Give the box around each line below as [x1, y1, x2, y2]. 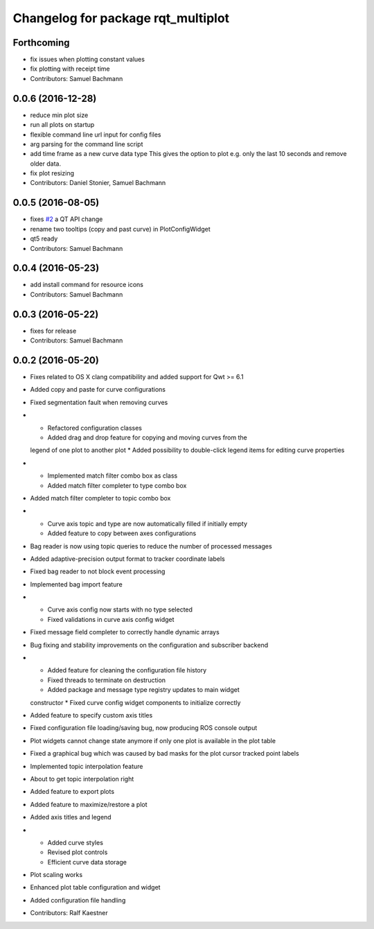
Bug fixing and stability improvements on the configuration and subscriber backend [30, 641, 269, 649]
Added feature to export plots [30, 788, 114, 796]
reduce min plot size [30, 111, 89, 119]
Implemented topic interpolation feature [30, 762, 143, 770]
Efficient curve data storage [47, 858, 127, 866]
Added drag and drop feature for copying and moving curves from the [47, 433, 247, 442]
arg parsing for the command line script [30, 139, 143, 148]
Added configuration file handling [30, 896, 126, 904]
